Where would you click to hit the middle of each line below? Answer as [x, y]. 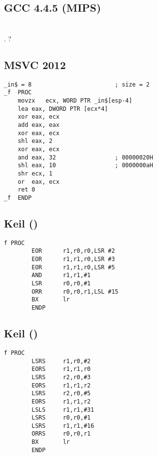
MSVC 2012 [35, 64]
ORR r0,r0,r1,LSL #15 [75, 291]
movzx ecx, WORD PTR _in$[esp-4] [75, 101]
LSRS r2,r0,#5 [61, 394]
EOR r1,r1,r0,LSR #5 [73, 267]
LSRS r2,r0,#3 [61, 377]
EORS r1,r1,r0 [61, 369]
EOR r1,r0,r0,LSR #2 [73, 251]
